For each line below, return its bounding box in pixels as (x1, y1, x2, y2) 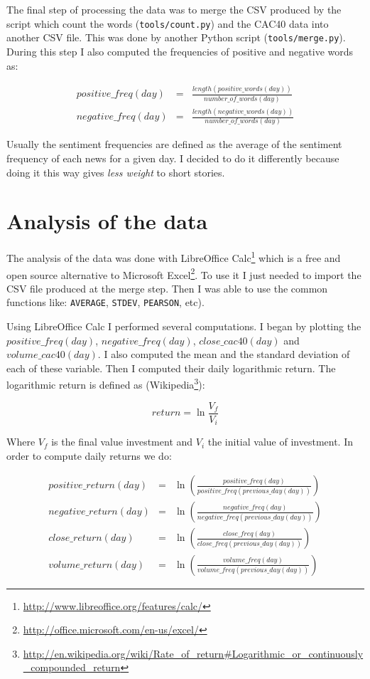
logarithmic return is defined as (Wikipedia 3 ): (6, 375, 205, 392)
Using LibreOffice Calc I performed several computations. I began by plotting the (6, 319, 361, 334)
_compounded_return (23, 660, 121, 675)
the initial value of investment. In (207, 434, 353, 449)
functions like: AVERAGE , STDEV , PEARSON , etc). (6, 295, 205, 310)
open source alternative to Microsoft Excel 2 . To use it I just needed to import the (6, 265, 361, 282)
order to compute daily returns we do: (6, 448, 172, 463)
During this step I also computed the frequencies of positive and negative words (6, 43, 354, 58)
